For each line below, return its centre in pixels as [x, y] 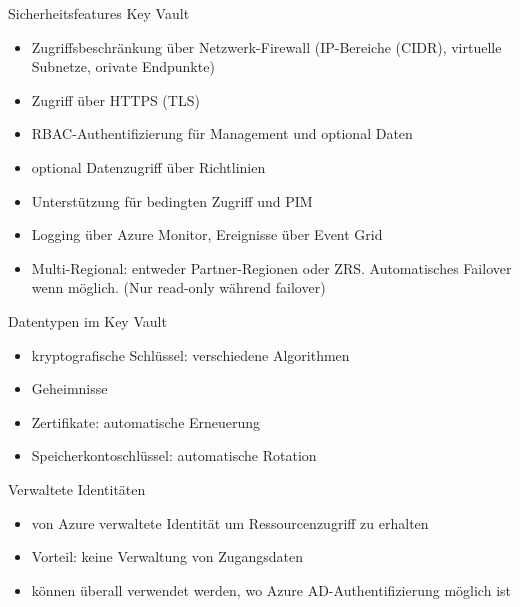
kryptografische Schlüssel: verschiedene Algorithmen [190, 354]
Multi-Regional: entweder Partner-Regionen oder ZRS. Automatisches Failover [271, 267]
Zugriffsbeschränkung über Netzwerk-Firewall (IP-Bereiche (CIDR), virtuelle [266, 46]
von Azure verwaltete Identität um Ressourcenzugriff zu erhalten [230, 522]
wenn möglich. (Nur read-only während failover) [178, 287]
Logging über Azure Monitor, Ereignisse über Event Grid [207, 234]
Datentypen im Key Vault [87, 320]
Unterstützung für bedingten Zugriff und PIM [172, 200]
